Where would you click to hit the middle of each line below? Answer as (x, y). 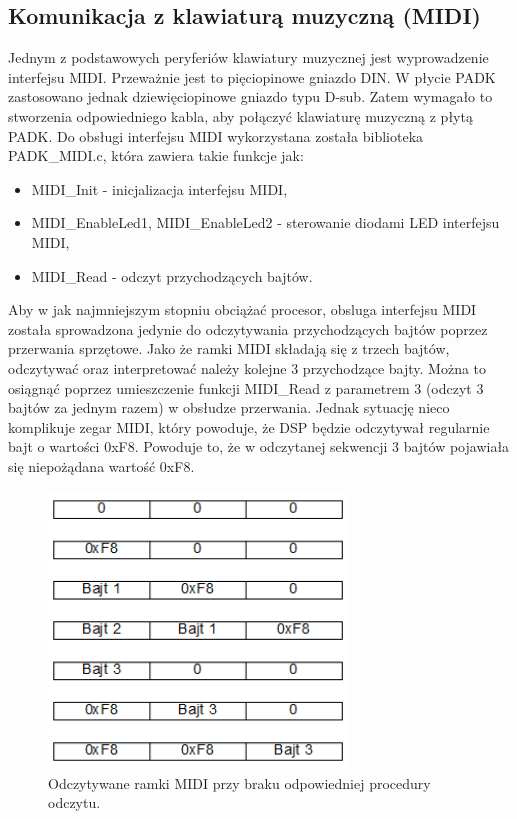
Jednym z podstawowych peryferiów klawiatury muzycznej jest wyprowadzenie (248, 57)
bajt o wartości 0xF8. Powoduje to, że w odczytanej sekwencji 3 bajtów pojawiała (259, 446)
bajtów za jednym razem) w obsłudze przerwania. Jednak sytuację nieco (229, 407)
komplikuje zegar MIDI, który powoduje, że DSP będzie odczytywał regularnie (249, 426)
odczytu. (74, 802)
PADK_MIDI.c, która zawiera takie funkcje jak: (156, 155)
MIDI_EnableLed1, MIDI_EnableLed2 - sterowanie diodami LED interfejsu (265, 222)
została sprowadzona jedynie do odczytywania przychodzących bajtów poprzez (248, 328)
